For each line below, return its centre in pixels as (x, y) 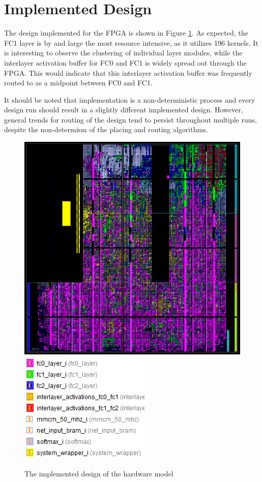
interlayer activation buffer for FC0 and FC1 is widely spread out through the (125, 62)
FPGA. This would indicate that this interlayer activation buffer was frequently (128, 72)
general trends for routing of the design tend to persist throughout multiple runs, (130, 119)
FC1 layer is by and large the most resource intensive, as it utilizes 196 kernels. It (131, 42)
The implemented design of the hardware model (99, 473)
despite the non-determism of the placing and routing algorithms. (106, 129)
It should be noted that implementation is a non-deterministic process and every (130, 99)
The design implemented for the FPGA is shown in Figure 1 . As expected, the (126, 33)
